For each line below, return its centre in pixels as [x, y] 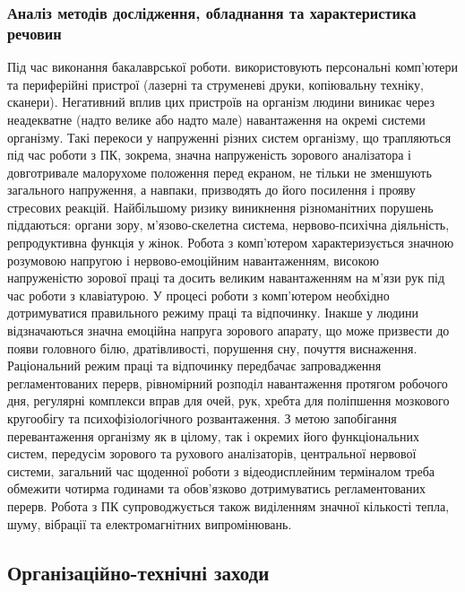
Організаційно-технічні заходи [138, 572]
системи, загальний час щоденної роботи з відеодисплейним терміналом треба [221, 470]
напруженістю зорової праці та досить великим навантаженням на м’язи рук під [226, 278]
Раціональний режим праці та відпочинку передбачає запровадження [194, 366]
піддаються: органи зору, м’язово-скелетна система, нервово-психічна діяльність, [228, 225]
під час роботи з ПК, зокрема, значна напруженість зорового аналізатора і [209, 155]
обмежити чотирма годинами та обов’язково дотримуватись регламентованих [217, 488]
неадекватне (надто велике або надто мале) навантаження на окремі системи [216, 119]
